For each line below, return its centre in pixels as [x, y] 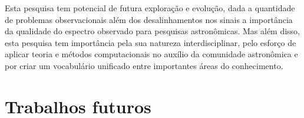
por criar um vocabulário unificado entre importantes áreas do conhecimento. [144, 65]
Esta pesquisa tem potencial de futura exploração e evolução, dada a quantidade [150, 8]
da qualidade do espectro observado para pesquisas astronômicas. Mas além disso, [153, 31]
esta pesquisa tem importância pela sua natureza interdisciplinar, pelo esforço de [151, 42]
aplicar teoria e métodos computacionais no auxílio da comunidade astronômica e [151, 54]
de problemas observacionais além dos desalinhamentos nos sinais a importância [149, 19]
